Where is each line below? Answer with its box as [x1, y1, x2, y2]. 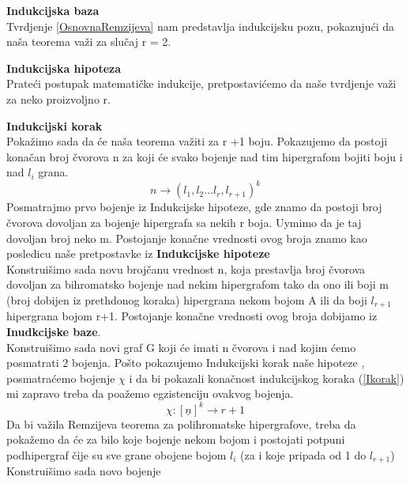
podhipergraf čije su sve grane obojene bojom [6, 446, 227, 463]
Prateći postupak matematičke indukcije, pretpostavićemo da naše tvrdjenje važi [6, 75, 397, 92]
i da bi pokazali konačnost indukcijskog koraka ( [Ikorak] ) [129, 369, 404, 386]
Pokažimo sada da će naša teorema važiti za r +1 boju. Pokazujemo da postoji [6, 133, 388, 149]
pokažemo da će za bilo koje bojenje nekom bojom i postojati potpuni [6, 431, 345, 448]
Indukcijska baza [6, 2, 100, 18]
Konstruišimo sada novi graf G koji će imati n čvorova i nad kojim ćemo [6, 338, 356, 355]
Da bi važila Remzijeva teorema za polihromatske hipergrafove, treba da [6, 415, 356, 432]
